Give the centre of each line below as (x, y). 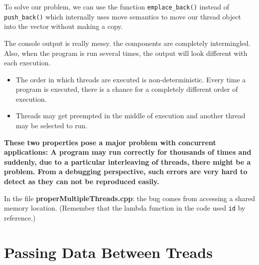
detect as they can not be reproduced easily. (82, 181)
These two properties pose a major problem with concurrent (110, 142)
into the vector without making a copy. (64, 26)
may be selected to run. (52, 126)
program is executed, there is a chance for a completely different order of (127, 89)
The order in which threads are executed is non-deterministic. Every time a (131, 79)
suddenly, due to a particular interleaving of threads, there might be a (128, 161)
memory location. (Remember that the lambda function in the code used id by (125, 208)
